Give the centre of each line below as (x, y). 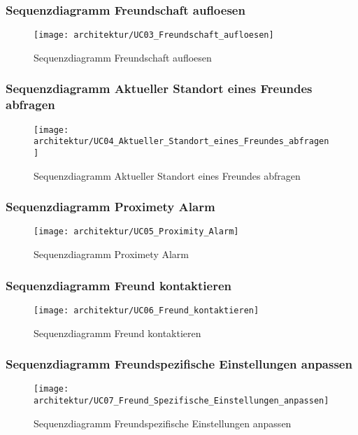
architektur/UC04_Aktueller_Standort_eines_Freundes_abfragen (181, 142)
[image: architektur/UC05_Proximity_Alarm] (136, 232)
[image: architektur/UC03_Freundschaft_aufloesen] (154, 35)
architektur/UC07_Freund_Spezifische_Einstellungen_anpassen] (181, 400)
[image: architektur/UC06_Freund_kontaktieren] (146, 310)
